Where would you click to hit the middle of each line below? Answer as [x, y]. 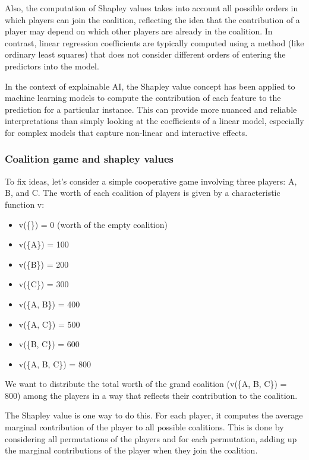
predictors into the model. [52, 66]
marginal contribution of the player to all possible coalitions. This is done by [144, 427]
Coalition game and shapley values [89, 159]
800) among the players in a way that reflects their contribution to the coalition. [151, 395]
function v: [25, 204]
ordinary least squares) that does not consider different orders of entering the [145, 54]
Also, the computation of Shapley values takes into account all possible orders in [152, 8]
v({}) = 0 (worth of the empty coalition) [93, 224]
